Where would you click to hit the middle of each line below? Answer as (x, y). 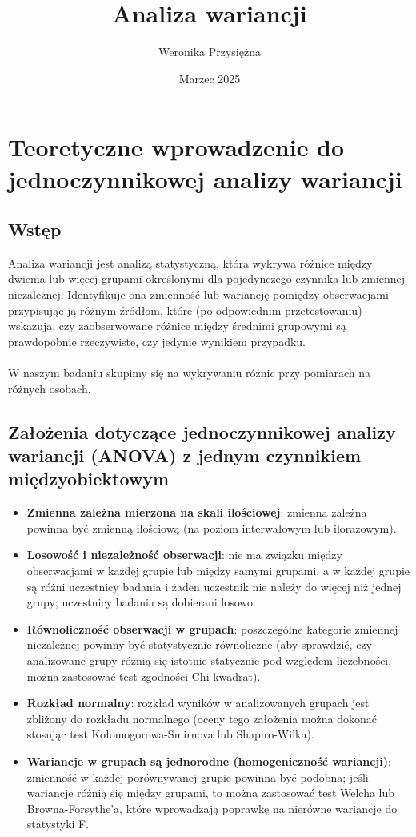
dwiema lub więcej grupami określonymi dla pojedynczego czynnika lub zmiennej (207, 278)
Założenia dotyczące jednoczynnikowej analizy (202, 431)
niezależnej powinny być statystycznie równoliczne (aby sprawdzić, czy (199, 644)
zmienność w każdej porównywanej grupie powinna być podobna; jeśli (198, 777)
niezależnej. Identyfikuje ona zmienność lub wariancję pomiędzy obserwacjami (198, 294)
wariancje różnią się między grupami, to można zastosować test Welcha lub (211, 793)
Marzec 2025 (210, 78)
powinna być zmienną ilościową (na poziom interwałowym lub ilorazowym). (212, 527)
